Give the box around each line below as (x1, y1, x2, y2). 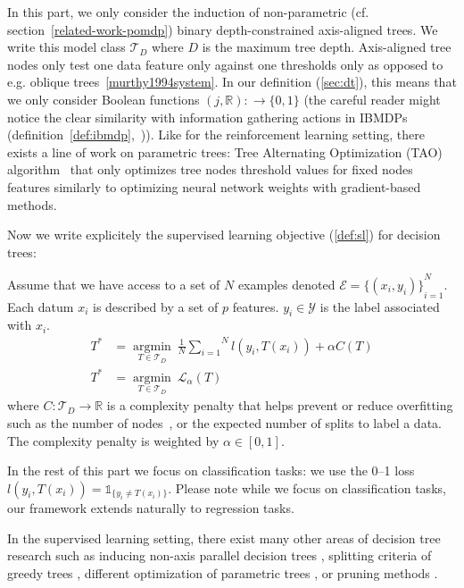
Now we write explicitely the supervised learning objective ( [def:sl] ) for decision (7, 225, 441, 244)
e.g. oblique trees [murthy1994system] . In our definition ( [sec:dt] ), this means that (7, 72, 457, 91)
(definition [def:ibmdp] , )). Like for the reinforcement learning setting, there (7, 125, 426, 144)
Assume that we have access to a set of (7, 274, 220, 293)
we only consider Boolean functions (7, 89, 200, 108)
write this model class (7, 38, 126, 56)
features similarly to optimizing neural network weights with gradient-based (7, 177, 421, 196)
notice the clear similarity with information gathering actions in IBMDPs (7, 107, 408, 126)
